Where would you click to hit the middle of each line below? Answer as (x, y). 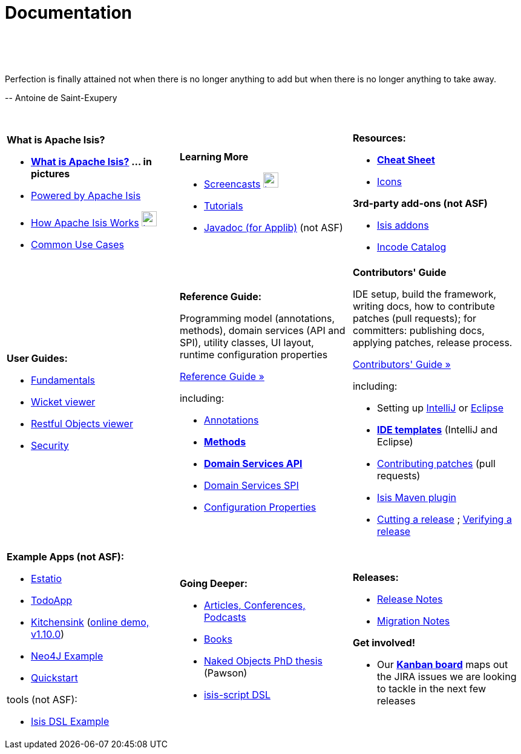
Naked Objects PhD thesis (263, 661)
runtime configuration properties (254, 354)
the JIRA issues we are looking (447, 676)
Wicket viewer (63, 402)
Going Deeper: (214, 583)
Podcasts (225, 617)
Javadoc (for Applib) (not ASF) (273, 228)
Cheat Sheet (406, 159)
